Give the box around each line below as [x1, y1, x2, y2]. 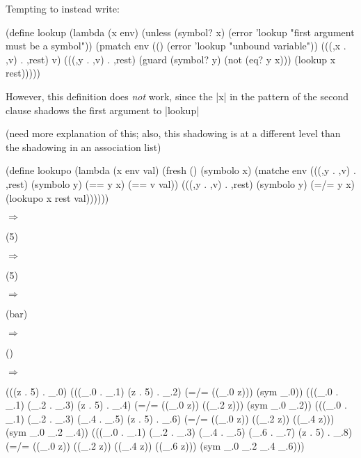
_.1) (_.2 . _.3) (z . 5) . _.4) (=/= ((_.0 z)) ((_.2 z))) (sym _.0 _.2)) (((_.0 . [6, 397, 347, 412]
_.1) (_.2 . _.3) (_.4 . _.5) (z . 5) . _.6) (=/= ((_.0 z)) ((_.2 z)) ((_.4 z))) [6, 411, 335, 425]
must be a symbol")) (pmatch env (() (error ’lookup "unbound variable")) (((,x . [6, 38, 346, 53]
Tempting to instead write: [6, 1, 120, 15]
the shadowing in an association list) [6, 139, 161, 154]
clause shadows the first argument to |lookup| [6, 102, 200, 117]
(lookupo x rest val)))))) [6, 190, 109, 205]
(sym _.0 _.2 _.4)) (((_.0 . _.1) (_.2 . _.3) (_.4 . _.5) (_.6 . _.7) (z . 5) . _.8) [6, 425, 353, 439]
